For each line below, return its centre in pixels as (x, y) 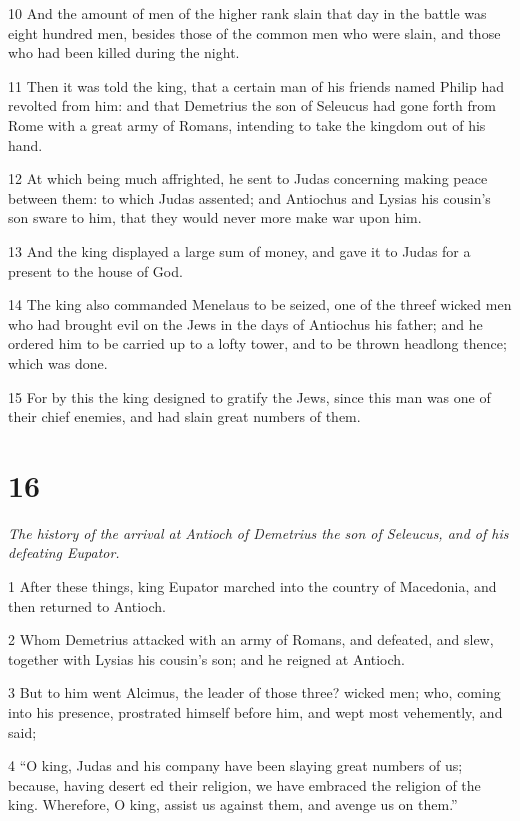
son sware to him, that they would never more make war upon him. (215, 217)
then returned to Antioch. (87, 605)
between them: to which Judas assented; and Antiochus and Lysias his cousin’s (249, 197)
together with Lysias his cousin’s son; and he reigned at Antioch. (207, 658)
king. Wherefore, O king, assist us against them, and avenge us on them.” (233, 804)
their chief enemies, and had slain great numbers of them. (184, 416)
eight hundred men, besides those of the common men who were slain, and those (254, 32)
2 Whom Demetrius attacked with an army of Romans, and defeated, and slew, (251, 639)
